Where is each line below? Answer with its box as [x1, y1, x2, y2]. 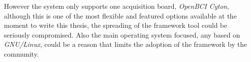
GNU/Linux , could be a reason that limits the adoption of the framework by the [4, 39, 247, 49]
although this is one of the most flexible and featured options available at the [4, 10, 237, 21]
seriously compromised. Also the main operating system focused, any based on [4, 29, 240, 40]
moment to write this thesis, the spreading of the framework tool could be [4, 20, 227, 30]
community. [4, 48, 39, 59]
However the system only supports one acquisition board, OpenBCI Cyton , [4, 1, 229, 11]
